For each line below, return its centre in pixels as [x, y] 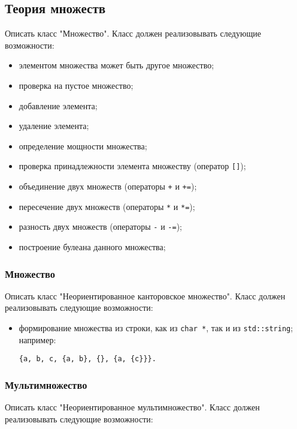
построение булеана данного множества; [92, 246]
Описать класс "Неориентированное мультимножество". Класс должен [132, 407]
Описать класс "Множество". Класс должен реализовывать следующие [133, 33]
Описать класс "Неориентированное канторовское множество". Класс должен [145, 295]
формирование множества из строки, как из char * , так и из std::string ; [156, 327]
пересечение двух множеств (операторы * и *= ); [107, 206]
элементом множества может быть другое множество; [116, 65]
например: [37, 339]
